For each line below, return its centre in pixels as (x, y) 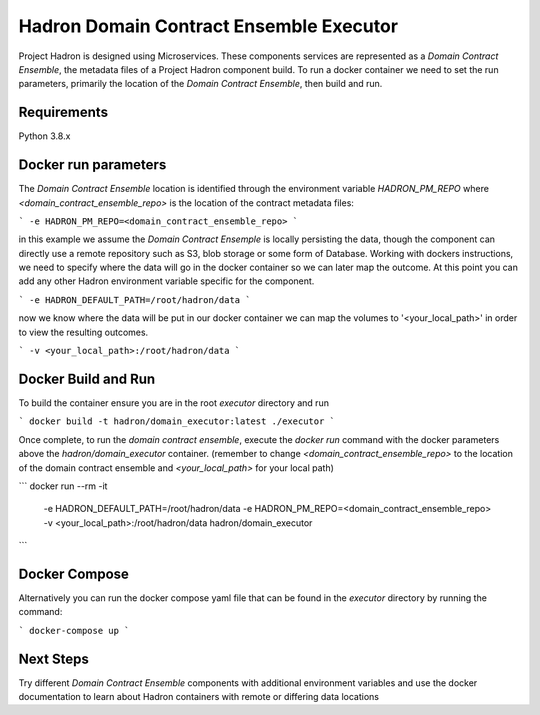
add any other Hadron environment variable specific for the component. (166, 281)
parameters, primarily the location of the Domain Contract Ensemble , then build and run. (200, 84)
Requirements (63, 112)
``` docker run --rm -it (63, 486)
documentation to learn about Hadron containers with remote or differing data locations (199, 697)
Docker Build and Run (87, 378)
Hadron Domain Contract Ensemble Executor (208, 26)
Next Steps (53, 658)
